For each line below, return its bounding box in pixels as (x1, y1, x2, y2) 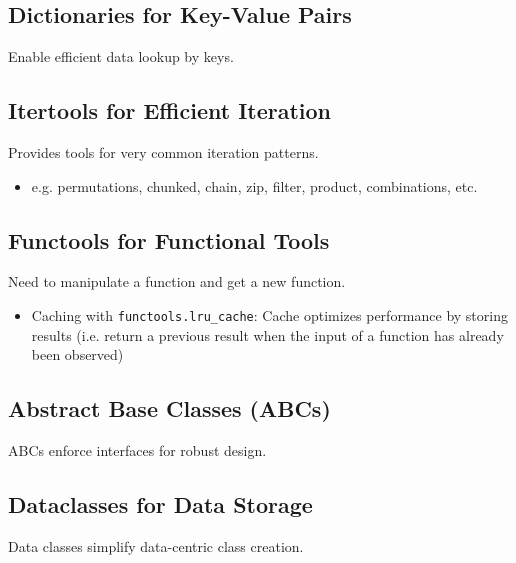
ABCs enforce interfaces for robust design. (8, 440, 267, 461)
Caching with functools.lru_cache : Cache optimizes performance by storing (31, 304, 508, 325)
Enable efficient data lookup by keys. (8, 46, 234, 67)
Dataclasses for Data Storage (8, 489, 313, 520)
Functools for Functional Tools (8, 224, 330, 255)
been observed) (31, 344, 124, 365)
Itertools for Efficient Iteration (8, 95, 332, 126)
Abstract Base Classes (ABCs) (8, 393, 331, 424)
